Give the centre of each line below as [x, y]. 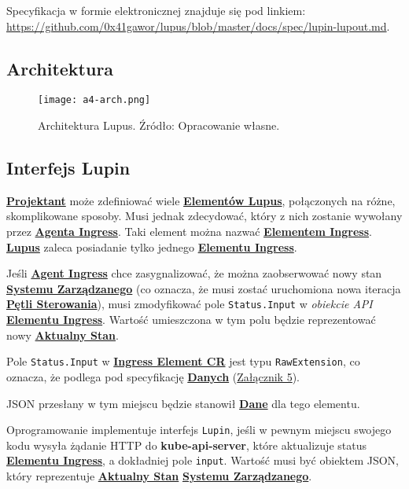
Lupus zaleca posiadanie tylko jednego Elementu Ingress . [152, 246]
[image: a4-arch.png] [94, 100]
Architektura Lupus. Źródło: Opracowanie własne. [159, 125]
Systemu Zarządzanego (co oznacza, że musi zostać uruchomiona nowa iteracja [204, 288]
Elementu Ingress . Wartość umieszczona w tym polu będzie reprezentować [191, 320]
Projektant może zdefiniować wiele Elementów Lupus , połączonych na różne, [201, 200]
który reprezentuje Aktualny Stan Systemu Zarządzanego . [159, 476]
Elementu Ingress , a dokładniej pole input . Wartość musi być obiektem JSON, [203, 460]
